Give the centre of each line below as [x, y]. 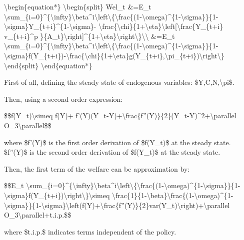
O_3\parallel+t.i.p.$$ [38, 215]
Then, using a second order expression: [63, 99]
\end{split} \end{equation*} [48, 65]
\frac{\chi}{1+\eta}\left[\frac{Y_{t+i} [161, 26]
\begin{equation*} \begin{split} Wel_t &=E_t [78, 6]
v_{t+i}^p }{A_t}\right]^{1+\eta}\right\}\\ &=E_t [89, 36]
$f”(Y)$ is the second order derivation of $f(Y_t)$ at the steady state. [112, 152]
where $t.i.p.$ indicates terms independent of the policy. [90, 231]
